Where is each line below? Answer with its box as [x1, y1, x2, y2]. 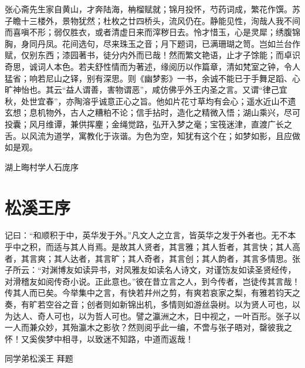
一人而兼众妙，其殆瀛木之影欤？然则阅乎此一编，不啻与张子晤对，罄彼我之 [5, 321, 292, 333]
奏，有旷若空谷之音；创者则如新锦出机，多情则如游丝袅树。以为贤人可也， [5, 298, 292, 310]
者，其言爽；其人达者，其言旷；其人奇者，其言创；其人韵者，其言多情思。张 [5, 252, 300, 264]
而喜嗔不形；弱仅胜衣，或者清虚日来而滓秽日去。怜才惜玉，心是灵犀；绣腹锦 [5, 26, 300, 38]
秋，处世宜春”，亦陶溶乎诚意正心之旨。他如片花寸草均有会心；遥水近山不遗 [5, 94, 296, 107]
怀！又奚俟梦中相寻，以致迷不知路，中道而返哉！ [5, 332, 194, 345]
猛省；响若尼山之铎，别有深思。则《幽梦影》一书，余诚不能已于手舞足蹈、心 [5, 72, 300, 84]
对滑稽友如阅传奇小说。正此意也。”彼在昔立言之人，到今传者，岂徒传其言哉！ [5, 275, 300, 287]
